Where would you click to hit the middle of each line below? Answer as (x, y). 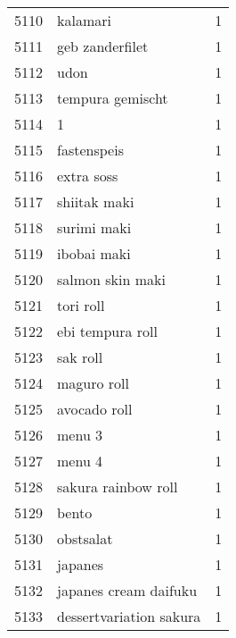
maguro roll (94, 383)
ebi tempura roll (108, 331)
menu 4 (80, 461)
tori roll (81, 305)
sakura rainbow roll (118, 487)
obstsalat (85, 538)
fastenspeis (90, 150)
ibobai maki (94, 253)
